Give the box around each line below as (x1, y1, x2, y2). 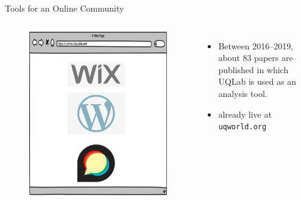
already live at (218, 107, 272, 120)
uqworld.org (218, 123, 267, 132)
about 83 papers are (218, 51, 293, 64)
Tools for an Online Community (5, 2, 124, 14)
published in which (218, 63, 289, 76)
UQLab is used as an (218, 75, 296, 88)
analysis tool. (218, 87, 267, 99)
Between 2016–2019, (218, 39, 294, 52)
